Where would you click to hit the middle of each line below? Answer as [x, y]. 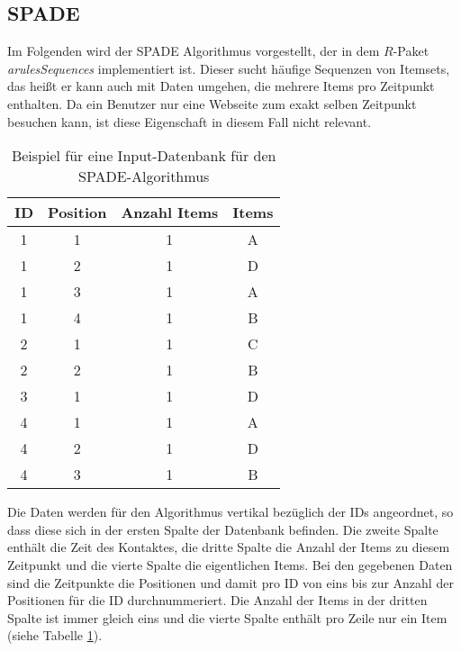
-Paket [411, 51]
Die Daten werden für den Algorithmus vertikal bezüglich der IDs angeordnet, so [230, 512]
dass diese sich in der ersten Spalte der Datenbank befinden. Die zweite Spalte [223, 529]
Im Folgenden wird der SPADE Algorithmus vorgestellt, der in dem [194, 51]
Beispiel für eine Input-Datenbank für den [144, 156]
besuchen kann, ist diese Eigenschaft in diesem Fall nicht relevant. [190, 121]
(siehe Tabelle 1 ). [55, 635]
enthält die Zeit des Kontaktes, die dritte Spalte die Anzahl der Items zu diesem [229, 547]
